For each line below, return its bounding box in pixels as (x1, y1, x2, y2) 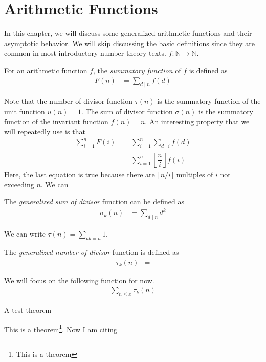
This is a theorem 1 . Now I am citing (4, 322, 118, 334)
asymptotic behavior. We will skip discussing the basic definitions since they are (4, 37, 255, 48)
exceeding (4, 179, 34, 189)
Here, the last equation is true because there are (4, 169, 155, 180)
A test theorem (4, 305, 52, 315)
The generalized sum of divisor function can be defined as (4, 196, 184, 207)
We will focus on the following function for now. (4, 274, 154, 285)
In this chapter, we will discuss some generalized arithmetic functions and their (4, 28, 252, 38)
